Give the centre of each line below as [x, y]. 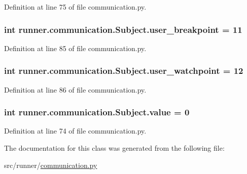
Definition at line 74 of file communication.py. [75, 131]
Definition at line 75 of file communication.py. [75, 7]
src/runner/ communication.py [51, 165]
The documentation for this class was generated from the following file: [114, 148]
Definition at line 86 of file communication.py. [75, 89]
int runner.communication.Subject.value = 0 [97, 112]
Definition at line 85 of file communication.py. [75, 48]
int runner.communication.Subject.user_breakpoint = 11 [123, 29]
